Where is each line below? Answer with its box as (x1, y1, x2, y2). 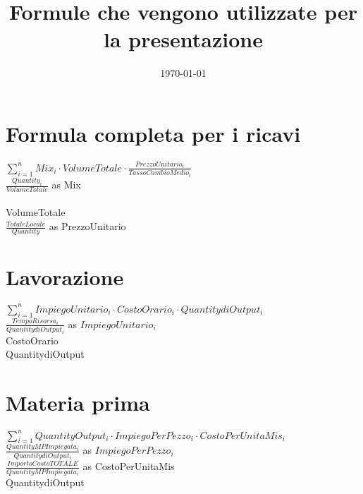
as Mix (51, 177, 81, 192)
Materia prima (6, 388, 150, 417)
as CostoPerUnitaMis (82, 459, 175, 474)
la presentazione (104, 25, 263, 54)
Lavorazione (6, 262, 124, 291)
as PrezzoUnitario (49, 219, 126, 234)
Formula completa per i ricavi (6, 119, 301, 147)
